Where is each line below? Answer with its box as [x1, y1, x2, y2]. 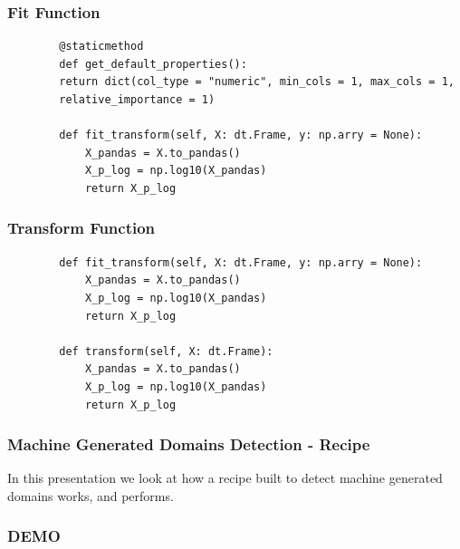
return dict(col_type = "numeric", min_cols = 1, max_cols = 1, [59, 75, 455, 89]
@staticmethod [59, 40, 144, 53]
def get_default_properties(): [59, 57, 247, 71]
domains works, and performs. [7, 486, 174, 505]
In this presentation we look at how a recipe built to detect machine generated [7, 468, 443, 487]
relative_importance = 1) [59, 93, 216, 106]
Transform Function [7, 217, 156, 239]
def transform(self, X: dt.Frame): [59, 344, 273, 358]
